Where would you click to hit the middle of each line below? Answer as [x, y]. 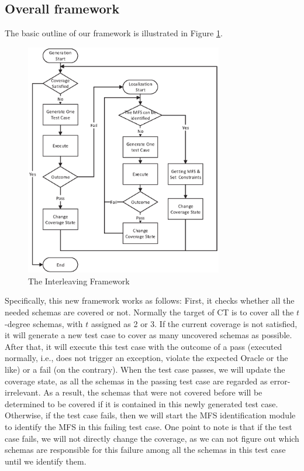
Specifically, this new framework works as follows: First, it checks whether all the [150, 300]
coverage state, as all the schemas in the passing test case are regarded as [136, 381]
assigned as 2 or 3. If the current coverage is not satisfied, [194, 323]
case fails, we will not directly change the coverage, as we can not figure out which [152, 438]
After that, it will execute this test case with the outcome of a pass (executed [144, 346]
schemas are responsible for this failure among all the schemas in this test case [145, 450]
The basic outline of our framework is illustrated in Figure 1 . [114, 33]
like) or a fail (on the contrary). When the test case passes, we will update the [145, 369]
